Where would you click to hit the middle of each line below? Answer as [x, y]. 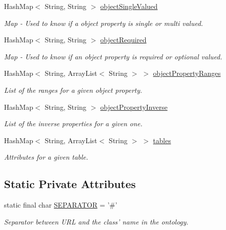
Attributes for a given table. [46, 157]
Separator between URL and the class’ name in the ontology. [96, 221]
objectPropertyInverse [134, 107]
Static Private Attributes [70, 184]
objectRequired [123, 40]
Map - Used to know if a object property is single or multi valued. [104, 23]
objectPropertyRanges [187, 73]
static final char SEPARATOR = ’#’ [61, 205]
